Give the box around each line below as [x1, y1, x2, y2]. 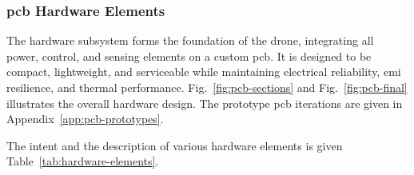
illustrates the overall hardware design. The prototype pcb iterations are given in [6, 94, 403, 111]
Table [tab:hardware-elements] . [6, 153, 159, 169]
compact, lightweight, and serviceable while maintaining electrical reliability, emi [6, 63, 401, 80]
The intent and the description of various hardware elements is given [6, 137, 343, 153]
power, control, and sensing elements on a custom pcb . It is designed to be [6, 47, 372, 64]
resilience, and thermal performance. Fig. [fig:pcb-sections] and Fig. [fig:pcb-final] [6, 79, 408, 95]
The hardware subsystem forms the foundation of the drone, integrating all [6, 32, 374, 49]
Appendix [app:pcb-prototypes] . [6, 110, 164, 127]
